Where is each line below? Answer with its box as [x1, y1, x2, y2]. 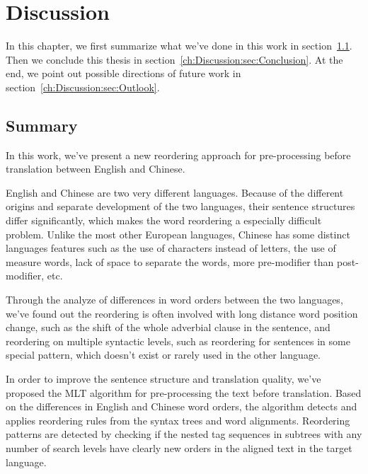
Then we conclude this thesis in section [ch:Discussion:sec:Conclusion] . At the [6, 52, 343, 67]
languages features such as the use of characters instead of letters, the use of [6, 241, 336, 255]
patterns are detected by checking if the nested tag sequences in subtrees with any [6, 427, 362, 441]
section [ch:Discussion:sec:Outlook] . [6, 79, 160, 94]
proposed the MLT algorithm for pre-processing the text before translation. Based [6, 385, 362, 400]
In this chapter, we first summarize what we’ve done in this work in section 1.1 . [6, 38, 352, 53]
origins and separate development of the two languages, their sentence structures [6, 199, 355, 214]
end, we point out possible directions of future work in [6, 66, 241, 81]
